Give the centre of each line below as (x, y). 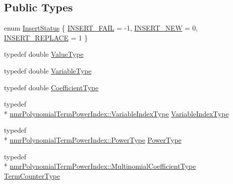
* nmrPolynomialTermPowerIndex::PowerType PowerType (93, 139)
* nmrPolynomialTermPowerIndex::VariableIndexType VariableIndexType (116, 113)
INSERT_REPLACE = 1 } (46, 37)
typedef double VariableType (48, 70)
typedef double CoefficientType (51, 87)
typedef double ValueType (44, 54)
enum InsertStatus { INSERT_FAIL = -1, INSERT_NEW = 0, (101, 28)
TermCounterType (32, 175)
